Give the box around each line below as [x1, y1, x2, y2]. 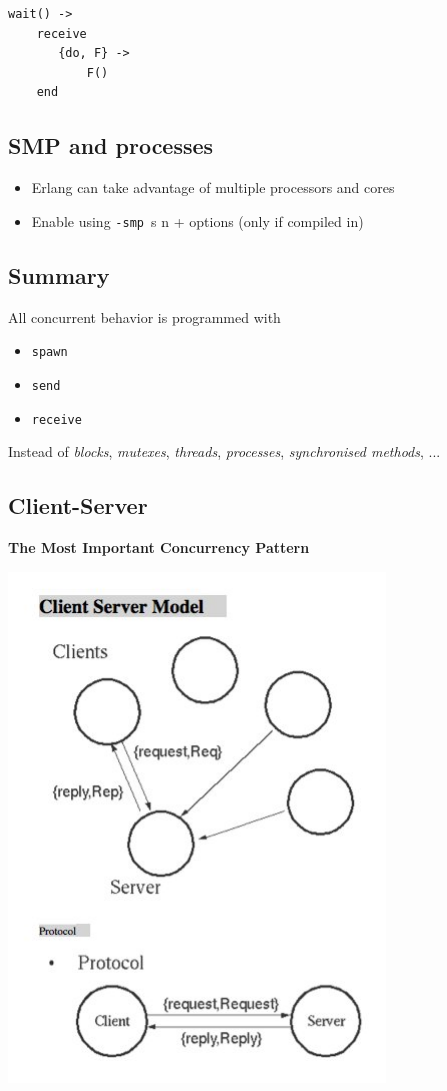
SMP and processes [8, 130, 214, 161]
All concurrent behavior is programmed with [8, 306, 281, 327]
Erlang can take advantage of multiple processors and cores [31, 177, 395, 198]
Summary [8, 259, 110, 290]
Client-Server [8, 490, 148, 521]
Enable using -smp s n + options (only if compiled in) [31, 210, 364, 231]
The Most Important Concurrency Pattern [8, 536, 310, 557]
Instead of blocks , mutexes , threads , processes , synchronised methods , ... [8, 441, 441, 462]
